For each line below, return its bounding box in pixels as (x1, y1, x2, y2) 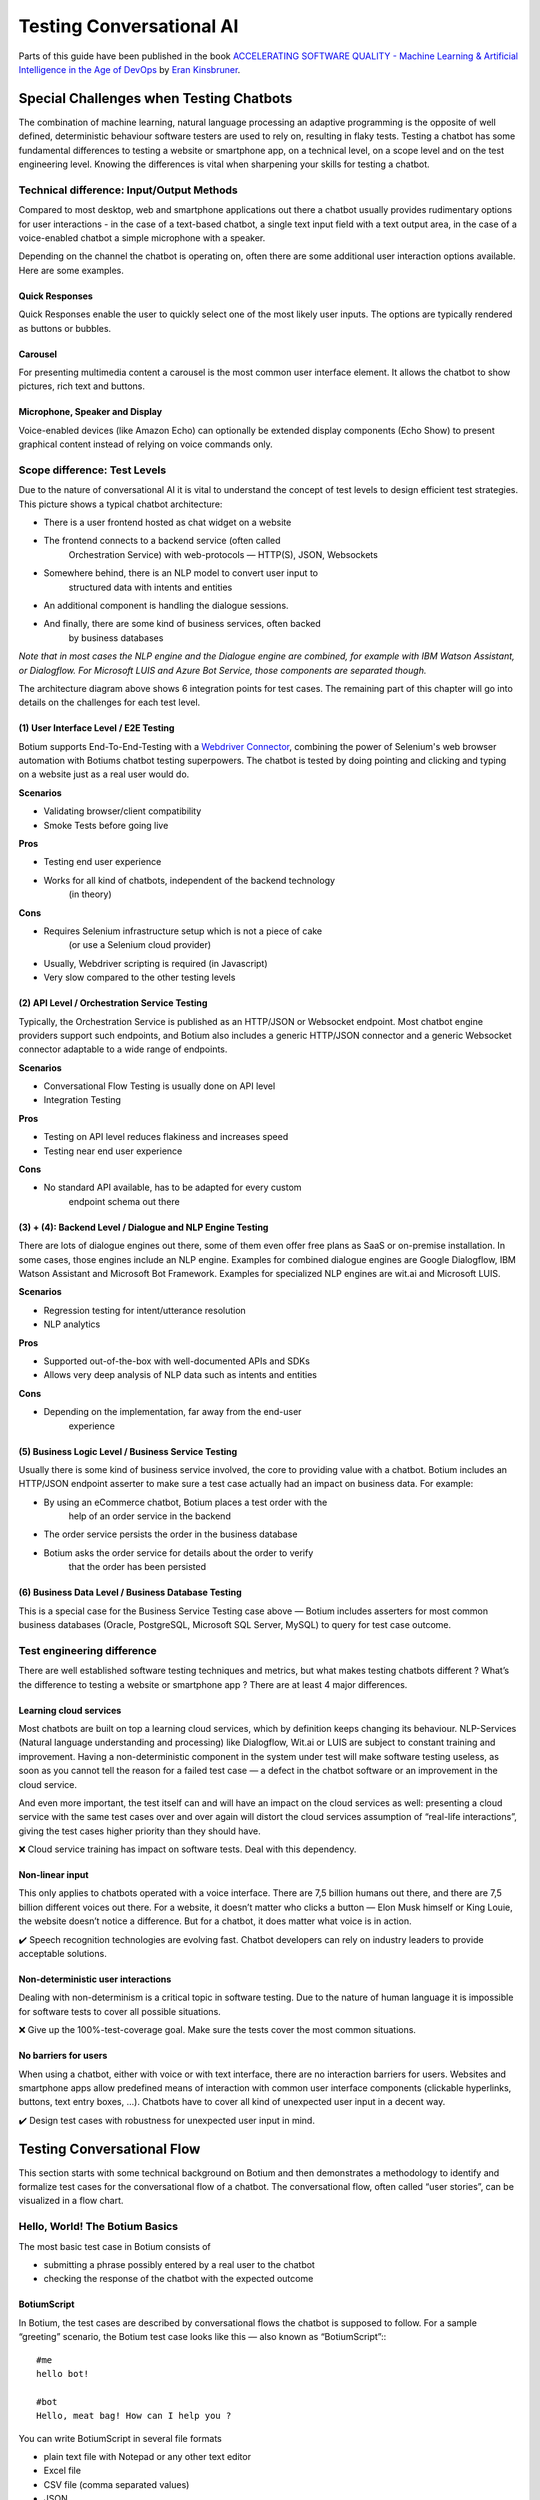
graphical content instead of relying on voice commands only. (18, 438, 274, 450)
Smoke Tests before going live (43, 819, 169, 831)
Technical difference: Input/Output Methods (18, 183, 239, 197)
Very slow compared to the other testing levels (43, 971, 236, 984)
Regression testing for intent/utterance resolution (43, 1304, 247, 1316)
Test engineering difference (18, 1643, 157, 1657)
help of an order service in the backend (68, 1510, 232, 1522)
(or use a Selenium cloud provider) (68, 939, 212, 951)
